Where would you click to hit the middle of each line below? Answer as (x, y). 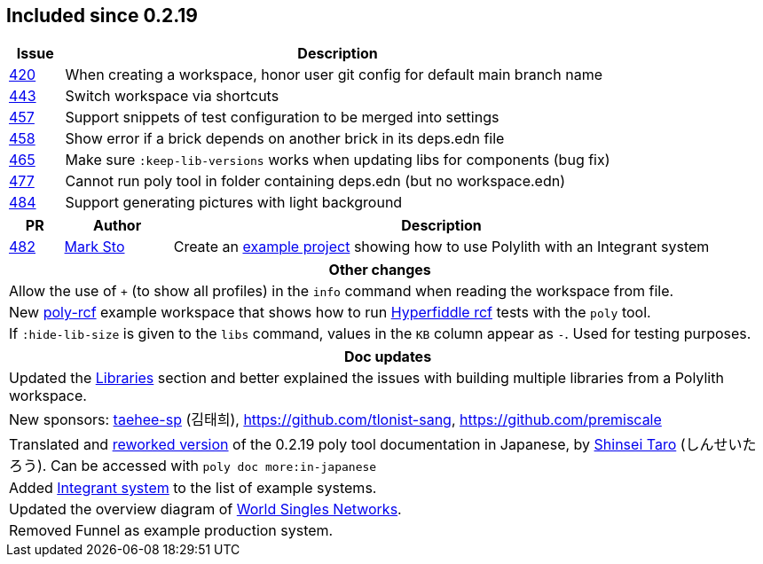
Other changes (380, 270)
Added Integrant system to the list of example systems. (193, 488)
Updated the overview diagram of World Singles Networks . (205, 509)
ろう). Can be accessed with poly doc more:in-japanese (193, 466)
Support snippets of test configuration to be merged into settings (282, 117)
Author (118, 226)
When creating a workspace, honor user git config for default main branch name (334, 75)
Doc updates (388, 357)
